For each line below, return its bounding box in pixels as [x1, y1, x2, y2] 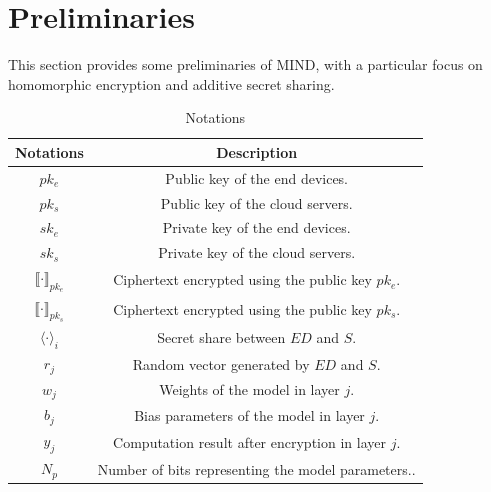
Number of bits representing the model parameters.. [97, 458, 416, 479]
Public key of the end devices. [165, 167, 349, 188]
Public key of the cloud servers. [160, 192, 353, 213]
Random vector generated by [132, 353, 310, 374]
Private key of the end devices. [162, 217, 351, 238]
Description [216, 141, 298, 162]
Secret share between [157, 327, 286, 348]
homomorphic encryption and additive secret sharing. [8, 73, 335, 94]
